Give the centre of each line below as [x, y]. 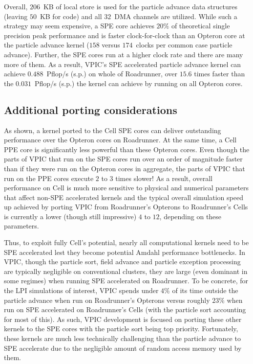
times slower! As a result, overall [164, 178]
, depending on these [190, 216]
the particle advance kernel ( [47, 45]
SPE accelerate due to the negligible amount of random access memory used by [123, 348]
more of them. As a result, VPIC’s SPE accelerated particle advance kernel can [123, 64]
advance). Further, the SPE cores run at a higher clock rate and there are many [124, 54]
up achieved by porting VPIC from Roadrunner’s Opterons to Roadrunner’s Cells [126, 207]
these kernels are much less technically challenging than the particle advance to [122, 338]
